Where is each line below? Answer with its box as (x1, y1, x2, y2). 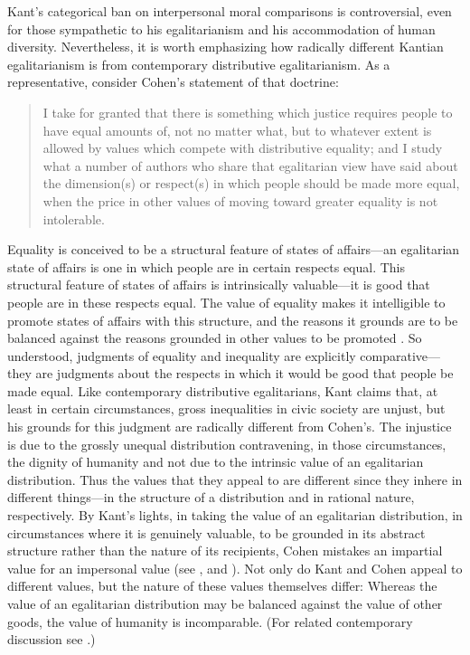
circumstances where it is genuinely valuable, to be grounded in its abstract (7, 523, 426, 542)
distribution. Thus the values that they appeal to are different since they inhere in (7, 470, 463, 489)
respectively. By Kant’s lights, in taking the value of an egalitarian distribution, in (7, 506, 463, 525)
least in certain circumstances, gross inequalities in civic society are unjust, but (7, 399, 446, 418)
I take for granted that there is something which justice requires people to (42, 102, 453, 121)
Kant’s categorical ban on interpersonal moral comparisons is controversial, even (7, 2, 452, 20)
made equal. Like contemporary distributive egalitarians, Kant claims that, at (7, 381, 438, 400)
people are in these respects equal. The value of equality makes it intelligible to (7, 292, 446, 311)
